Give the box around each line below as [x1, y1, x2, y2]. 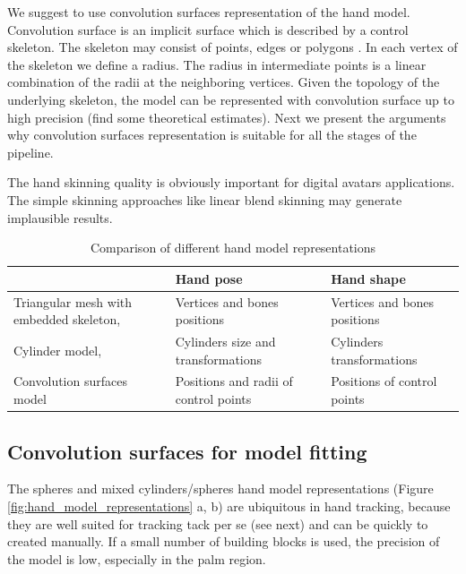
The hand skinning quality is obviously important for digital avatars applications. [7, 173, 455, 192]
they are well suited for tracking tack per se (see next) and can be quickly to [7, 514, 428, 533]
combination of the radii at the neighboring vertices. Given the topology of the [7, 73, 440, 91]
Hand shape [331, 269, 406, 287]
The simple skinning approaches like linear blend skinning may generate [7, 190, 402, 209]
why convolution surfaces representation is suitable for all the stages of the [7, 125, 417, 144]
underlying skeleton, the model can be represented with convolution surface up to [7, 90, 454, 108]
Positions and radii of [175, 372, 293, 390]
